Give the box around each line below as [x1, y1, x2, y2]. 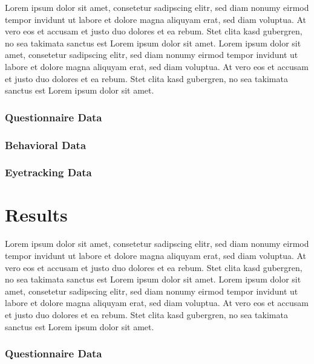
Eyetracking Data [5, 165, 92, 180]
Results [5, 202, 68, 227]
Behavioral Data [5, 137, 87, 152]
